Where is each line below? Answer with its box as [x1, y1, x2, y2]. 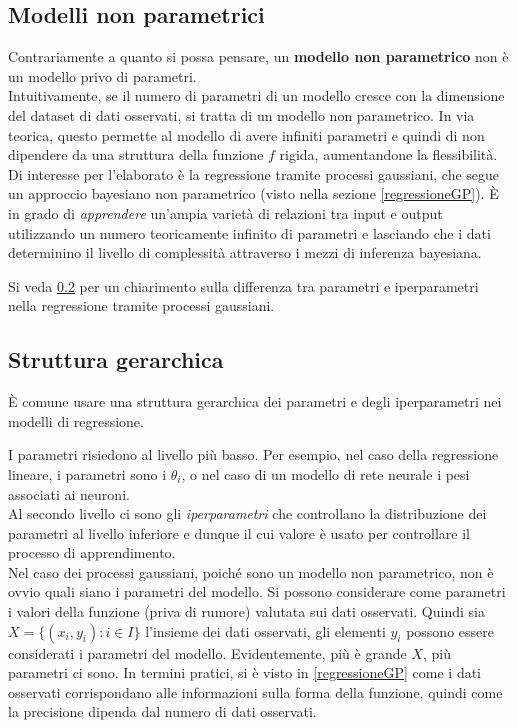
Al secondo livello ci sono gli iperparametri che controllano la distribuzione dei [8, 503, 487, 524]
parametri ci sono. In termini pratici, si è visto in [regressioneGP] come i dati [8, 662, 482, 683]
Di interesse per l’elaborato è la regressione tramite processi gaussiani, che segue [8, 163, 500, 184]
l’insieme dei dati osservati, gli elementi [145, 620, 386, 641]
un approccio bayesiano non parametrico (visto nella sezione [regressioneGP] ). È [8, 183, 499, 204]
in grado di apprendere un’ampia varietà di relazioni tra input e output [8, 202, 443, 223]
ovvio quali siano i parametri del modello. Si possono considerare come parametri [8, 581, 506, 602]
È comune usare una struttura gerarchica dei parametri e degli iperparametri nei [8, 391, 502, 412]
